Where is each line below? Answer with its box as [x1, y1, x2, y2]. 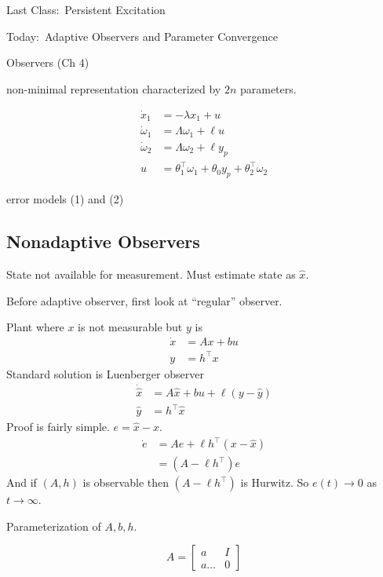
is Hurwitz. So [240, 474, 309, 491]
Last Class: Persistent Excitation [6, 2, 166, 17]
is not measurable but [78, 319, 183, 335]
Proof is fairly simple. [6, 418, 110, 435]
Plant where [6, 319, 64, 335]
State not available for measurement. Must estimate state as [6, 265, 296, 282]
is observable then [82, 474, 169, 491]
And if [6, 474, 37, 491]
